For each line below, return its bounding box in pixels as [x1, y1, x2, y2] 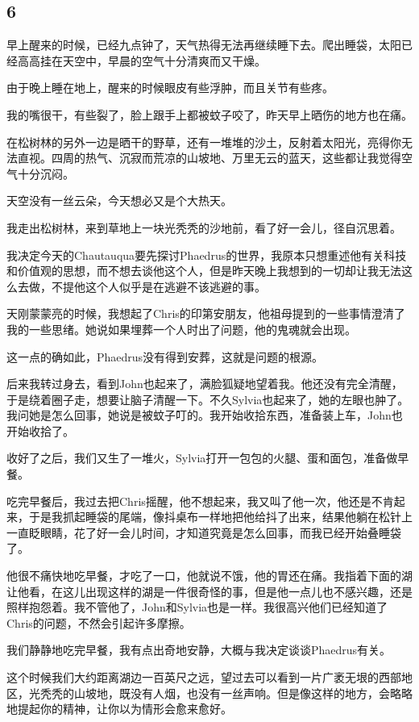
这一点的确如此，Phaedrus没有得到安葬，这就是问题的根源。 [6, 348, 324, 365]
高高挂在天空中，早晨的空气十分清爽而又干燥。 [17, 52, 266, 69]
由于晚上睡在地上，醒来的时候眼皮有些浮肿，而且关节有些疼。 [6, 79, 334, 96]
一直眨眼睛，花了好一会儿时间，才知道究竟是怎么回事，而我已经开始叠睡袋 [6, 524, 401, 540]
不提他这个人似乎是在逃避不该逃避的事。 [51, 278, 266, 294]
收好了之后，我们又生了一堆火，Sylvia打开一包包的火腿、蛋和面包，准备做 [6, 449, 398, 466]
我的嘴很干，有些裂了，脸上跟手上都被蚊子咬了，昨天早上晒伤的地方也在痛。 [6, 106, 413, 123]
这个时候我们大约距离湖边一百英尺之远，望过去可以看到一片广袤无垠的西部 [6, 669, 401, 686]
